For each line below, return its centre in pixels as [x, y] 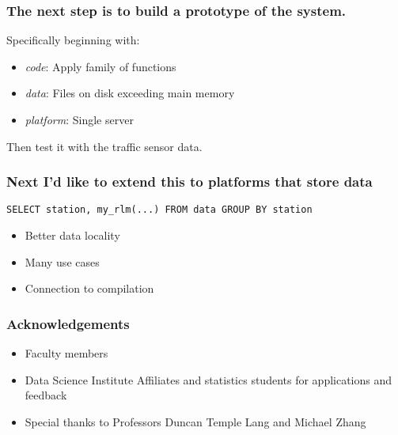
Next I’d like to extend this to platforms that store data [190, 182]
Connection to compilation [89, 288]
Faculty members [66, 353]
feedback [46, 395]
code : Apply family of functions [100, 66]
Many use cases [62, 261]
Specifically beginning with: [73, 40]
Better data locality [72, 235]
